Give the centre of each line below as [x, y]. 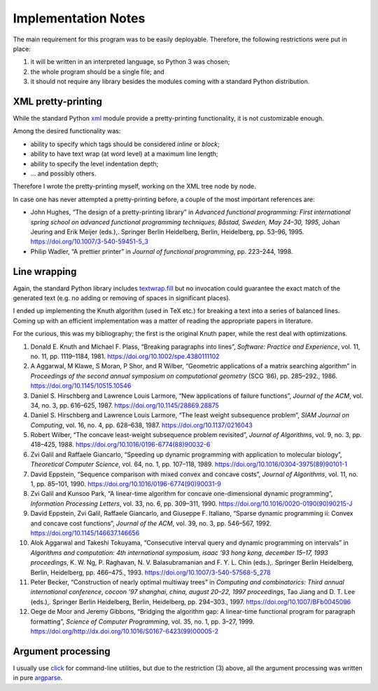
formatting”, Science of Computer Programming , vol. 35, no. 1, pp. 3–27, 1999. [142, 622]
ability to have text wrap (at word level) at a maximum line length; [124, 154]
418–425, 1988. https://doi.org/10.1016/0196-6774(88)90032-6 [120, 445]
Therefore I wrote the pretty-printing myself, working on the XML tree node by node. [134, 187]
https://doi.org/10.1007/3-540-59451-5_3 [89, 241]
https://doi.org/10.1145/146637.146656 [85, 532]
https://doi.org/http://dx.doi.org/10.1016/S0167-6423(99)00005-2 [124, 631]
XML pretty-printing [58, 101]
